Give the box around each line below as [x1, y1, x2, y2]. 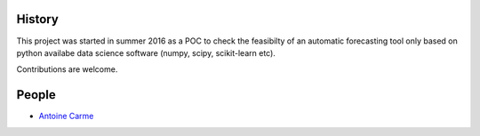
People [16, 87, 57, 102]
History [16, 12, 60, 27]
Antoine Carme [38, 111, 94, 122]
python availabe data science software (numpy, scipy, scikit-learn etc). [16, 47, 276, 58]
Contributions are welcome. [16, 64, 118, 75]
